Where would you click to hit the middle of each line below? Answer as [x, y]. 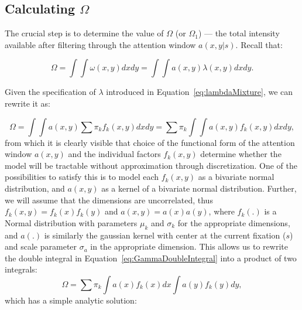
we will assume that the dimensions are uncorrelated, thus [109, 200]
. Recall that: [259, 44]
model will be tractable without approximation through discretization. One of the [151, 165]
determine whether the [241, 154]
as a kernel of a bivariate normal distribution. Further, [199, 188]
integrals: [21, 269]
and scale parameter [41, 246]
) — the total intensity [239, 33]
